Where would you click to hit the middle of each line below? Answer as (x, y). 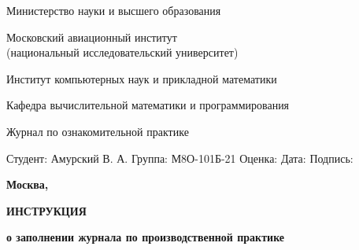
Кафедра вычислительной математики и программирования (148, 105)
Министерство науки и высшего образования (114, 10)
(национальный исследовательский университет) (122, 52)
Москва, (28, 184)
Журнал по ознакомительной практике (98, 131)
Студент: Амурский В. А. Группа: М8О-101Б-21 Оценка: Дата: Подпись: (180, 158)
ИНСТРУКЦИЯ (46, 210)
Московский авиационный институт (92, 37)
